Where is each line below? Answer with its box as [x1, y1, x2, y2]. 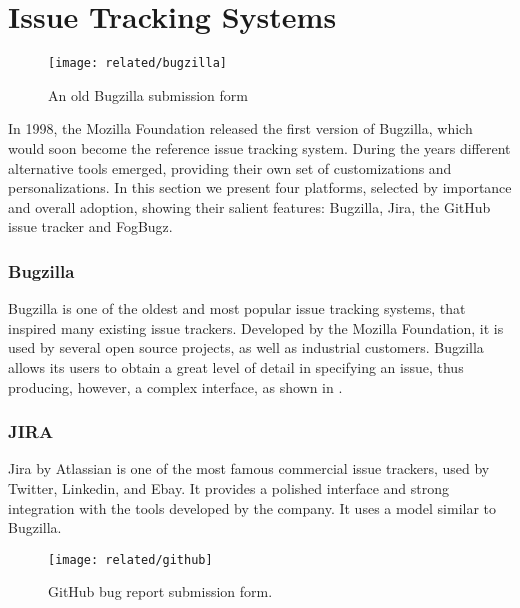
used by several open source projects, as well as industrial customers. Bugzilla [8, 337, 484, 358]
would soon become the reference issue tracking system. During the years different [8, 137, 511, 158]
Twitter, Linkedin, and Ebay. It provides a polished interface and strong [8, 477, 450, 498]
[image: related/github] [48, 552, 213, 567]
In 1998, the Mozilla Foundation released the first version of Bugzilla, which [8, 118, 473, 139]
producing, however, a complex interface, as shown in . [8, 376, 343, 397]
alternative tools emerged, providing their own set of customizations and [8, 157, 452, 178]
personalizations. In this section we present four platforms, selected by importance [8, 177, 512, 198]
